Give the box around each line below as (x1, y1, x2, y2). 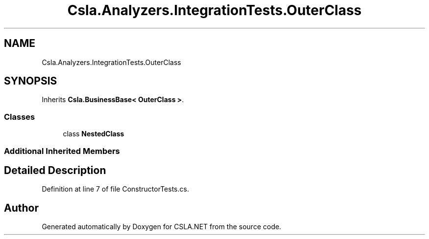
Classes (4, 111, 35, 122)
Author (4, 201, 39, 214)
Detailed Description (4, 164, 106, 176)
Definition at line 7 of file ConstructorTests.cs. (42, 185, 189, 194)
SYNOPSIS (4, 75, 57, 87)
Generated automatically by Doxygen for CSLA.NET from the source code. (42, 222, 282, 231)
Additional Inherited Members (4, 146, 120, 156)
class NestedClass (63, 130, 124, 138)
